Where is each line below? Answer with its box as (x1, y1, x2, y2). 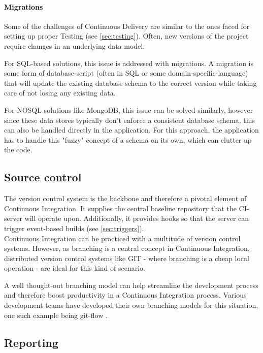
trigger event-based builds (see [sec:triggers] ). (4, 222, 144, 233)
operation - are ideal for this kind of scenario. (4, 263, 145, 273)
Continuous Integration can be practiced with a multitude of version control (4, 233, 241, 243)
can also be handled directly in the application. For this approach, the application (4, 124, 259, 135)
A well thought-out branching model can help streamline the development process (4, 279, 258, 290)
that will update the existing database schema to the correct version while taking (4, 77, 257, 88)
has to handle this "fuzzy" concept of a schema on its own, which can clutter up (4, 134, 252, 145)
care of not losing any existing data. (4, 87, 116, 98)
